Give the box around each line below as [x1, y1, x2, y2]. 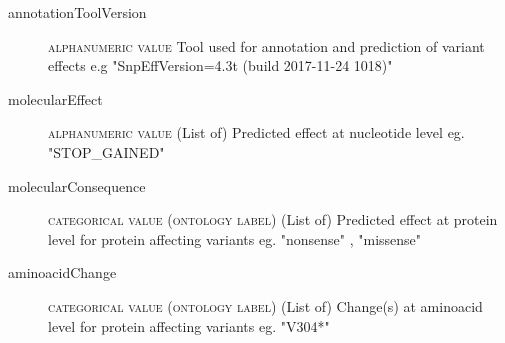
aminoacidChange [8, 262, 117, 283]
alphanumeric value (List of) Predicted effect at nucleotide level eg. [48, 122, 465, 143]
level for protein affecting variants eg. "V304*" [48, 315, 330, 336]
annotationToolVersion [8, 2, 147, 22]
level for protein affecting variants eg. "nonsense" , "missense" [48, 228, 422, 249]
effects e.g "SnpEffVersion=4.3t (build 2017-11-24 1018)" [48, 55, 393, 76]
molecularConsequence [8, 175, 146, 196]
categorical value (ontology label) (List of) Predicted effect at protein [48, 209, 498, 230]
